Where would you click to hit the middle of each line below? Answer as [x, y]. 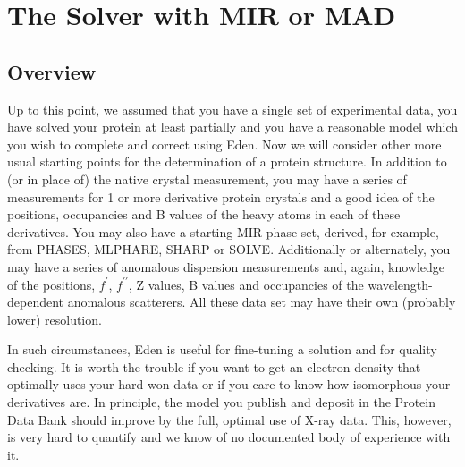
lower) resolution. [55, 319]
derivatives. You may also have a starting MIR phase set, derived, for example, [223, 231]
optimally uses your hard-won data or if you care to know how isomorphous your [229, 384]
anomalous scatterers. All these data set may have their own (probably [262, 302]
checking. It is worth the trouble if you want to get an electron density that [214, 366]
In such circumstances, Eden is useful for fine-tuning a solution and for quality [222, 349]
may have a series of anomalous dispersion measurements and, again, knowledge [226, 266]
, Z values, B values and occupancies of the [246, 284]
